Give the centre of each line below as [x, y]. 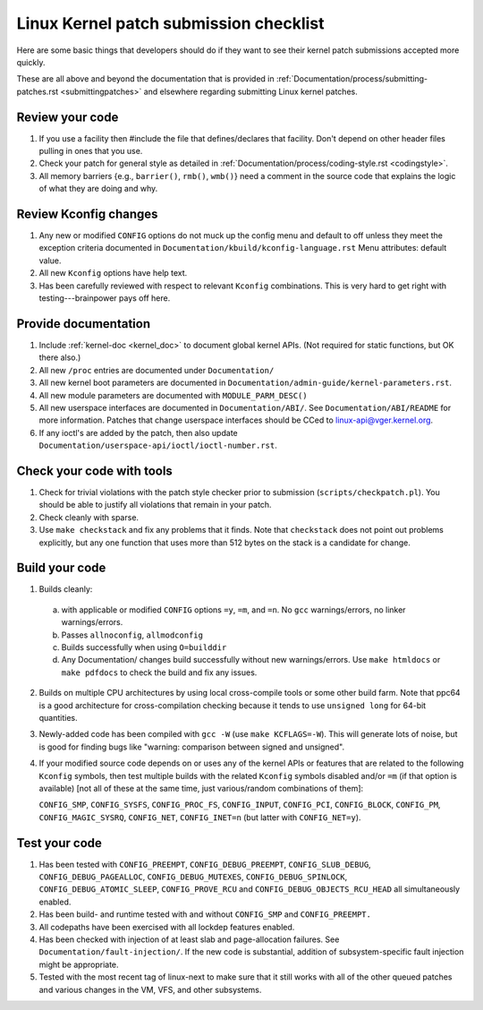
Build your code [61, 568]
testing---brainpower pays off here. [105, 298]
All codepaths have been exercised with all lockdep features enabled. [167, 927]
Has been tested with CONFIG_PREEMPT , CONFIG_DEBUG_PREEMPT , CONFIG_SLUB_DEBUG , [205, 864]
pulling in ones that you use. [91, 151]
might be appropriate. [79, 964]
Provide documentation [84, 324]
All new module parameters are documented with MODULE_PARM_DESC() [173, 395]
